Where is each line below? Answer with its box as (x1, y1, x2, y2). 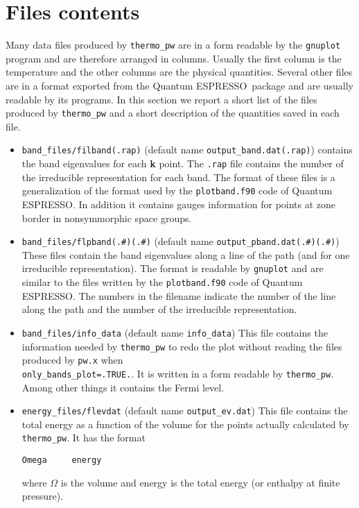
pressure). (21, 489, 64, 503)
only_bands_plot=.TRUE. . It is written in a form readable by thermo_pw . (21, 366, 334, 380)
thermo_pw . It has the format (21, 430, 146, 445)
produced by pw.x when (21, 353, 123, 367)
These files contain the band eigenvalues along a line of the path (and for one (21, 247, 350, 262)
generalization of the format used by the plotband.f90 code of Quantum (21, 183, 333, 198)
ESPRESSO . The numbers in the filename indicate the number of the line (21, 288, 336, 303)
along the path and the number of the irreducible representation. (21, 302, 297, 316)
